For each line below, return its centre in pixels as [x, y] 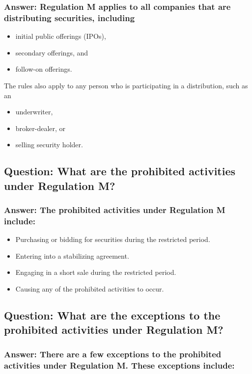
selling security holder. [49, 145]
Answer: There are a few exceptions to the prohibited [113, 354]
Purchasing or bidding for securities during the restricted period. [113, 239]
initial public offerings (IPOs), [61, 36]
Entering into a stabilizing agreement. [72, 255]
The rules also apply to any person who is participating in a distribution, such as [126, 85]
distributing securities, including [70, 17]
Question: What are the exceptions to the [112, 315]
